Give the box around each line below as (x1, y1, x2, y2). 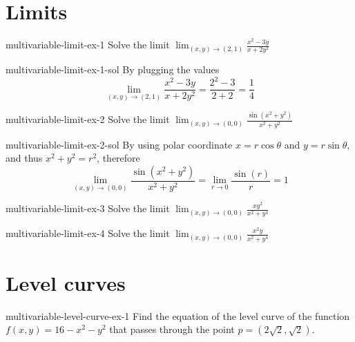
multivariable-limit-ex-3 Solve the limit (6, 201, 170, 216)
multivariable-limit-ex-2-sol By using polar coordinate (6, 137, 233, 151)
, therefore (97, 151, 140, 165)
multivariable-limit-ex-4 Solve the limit (6, 226, 170, 240)
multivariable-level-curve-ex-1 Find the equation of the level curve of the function (6, 308, 350, 323)
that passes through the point (109, 322, 235, 336)
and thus (6, 151, 43, 165)
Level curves (6, 268, 126, 296)
